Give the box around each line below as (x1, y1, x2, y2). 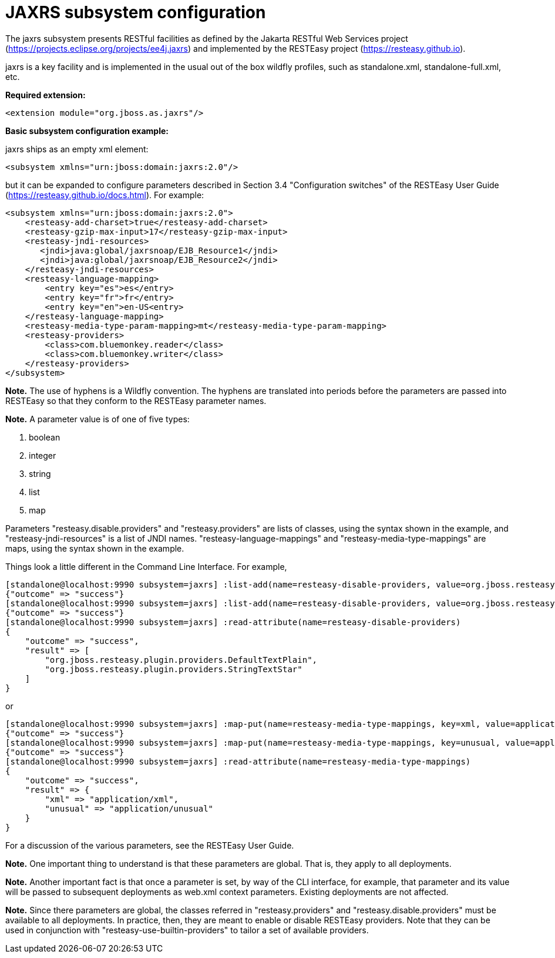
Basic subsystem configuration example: (5, 125, 169, 136)
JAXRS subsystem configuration (5, 2, 266, 22)
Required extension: (5, 89, 86, 100)
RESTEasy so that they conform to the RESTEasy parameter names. (5, 395, 267, 406)
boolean (29, 432, 60, 442)
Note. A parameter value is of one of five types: (5, 413, 190, 424)
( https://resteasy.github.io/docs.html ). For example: (5, 189, 204, 200)
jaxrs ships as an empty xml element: (5, 143, 149, 154)
